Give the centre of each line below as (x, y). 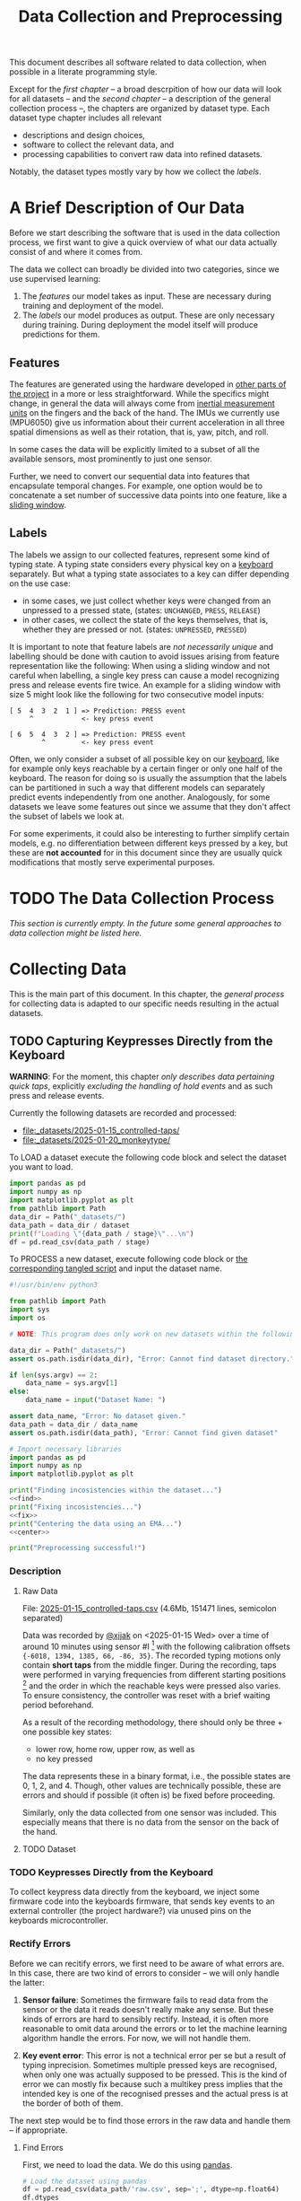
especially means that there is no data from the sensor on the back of (150, 1822)
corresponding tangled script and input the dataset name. (116, 1268)
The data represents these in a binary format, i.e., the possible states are (156, 1776)
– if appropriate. (39, 2130)
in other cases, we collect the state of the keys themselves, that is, (145, 619)
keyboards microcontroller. (59, 1920)
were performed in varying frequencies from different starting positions (154, 1675)
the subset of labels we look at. (67, 816)
